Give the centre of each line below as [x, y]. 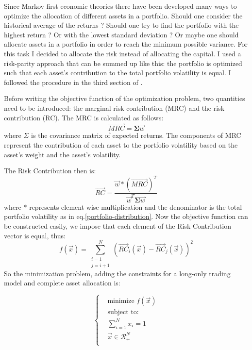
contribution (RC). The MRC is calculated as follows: [84, 117]
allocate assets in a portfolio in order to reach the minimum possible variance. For [126, 44]
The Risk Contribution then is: [50, 171]
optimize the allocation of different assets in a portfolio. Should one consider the [123, 15]
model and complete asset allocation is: [62, 283]
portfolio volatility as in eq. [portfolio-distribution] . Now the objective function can [126, 216]
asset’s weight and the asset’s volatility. [62, 154]
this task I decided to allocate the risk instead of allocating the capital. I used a [123, 53]
